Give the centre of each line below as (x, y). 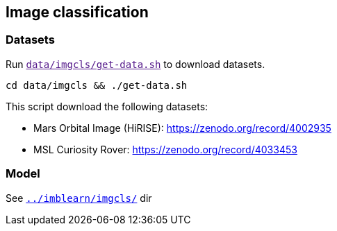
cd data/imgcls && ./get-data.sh (97, 85)
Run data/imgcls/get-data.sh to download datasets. (135, 64)
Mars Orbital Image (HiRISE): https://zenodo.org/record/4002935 (182, 128)
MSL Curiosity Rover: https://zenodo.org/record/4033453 (165, 149)
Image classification (77, 12)
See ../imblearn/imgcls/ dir (79, 198)
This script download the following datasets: (107, 106)
